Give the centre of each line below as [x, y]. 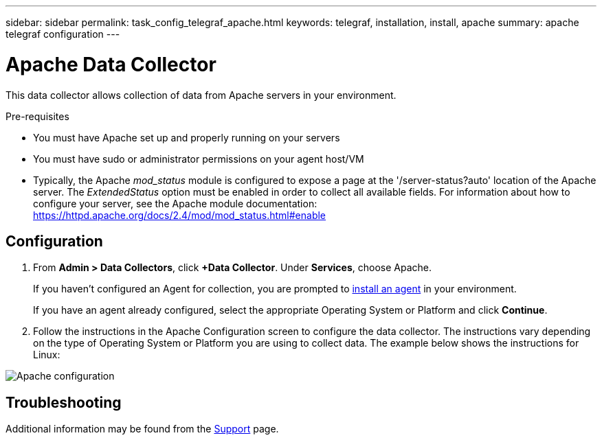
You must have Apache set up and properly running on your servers [187, 137]
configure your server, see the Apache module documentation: [175, 203]
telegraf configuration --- [63, 34]
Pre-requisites [37, 116]
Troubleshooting [64, 402]
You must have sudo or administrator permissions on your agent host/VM [199, 159]
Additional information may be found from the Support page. [142, 429]
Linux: [47, 355]
